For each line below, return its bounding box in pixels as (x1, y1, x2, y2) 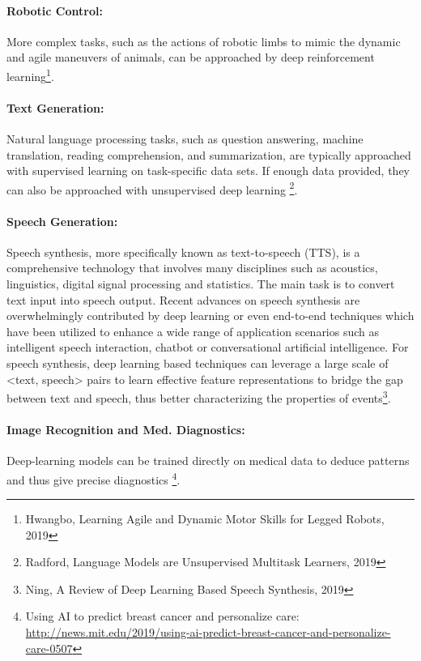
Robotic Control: (6, 2, 103, 19)
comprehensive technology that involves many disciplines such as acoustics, (6, 259, 378, 276)
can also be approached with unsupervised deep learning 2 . (6, 178, 298, 198)
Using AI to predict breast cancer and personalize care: (25, 608, 300, 625)
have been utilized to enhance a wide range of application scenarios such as (6, 322, 380, 339)
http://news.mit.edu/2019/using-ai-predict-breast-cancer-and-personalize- (25, 624, 391, 641)
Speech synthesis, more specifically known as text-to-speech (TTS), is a (6, 243, 360, 260)
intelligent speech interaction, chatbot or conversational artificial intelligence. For (6, 339, 409, 356)
